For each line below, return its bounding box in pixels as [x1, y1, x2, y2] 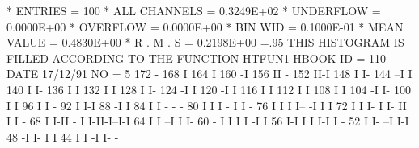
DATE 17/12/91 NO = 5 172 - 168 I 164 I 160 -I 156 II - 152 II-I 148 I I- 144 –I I [6, 65, 413, 82]
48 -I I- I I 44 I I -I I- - [6, 128, 119, 145]
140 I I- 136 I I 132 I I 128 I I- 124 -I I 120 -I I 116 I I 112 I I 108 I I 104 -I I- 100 [6, 80, 411, 97]
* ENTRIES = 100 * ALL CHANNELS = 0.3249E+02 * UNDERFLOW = [6, 2, 381, 18]
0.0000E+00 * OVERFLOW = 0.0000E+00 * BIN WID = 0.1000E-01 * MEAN [6, 18, 404, 35]
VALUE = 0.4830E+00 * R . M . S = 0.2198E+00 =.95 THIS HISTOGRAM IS [6, 34, 404, 51]
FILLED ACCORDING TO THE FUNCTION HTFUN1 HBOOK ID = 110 [6, 49, 387, 66]
